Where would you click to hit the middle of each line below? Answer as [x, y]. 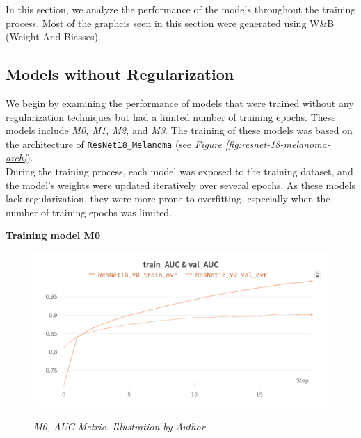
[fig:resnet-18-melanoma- [278, 144]
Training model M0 [53, 235]
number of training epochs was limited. [89, 212]
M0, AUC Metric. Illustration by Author [119, 426]
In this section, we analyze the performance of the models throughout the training [181, 9]
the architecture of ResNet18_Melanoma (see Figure [114, 144]
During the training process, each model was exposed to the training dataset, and [179, 171]
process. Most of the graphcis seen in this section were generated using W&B [170, 23]
